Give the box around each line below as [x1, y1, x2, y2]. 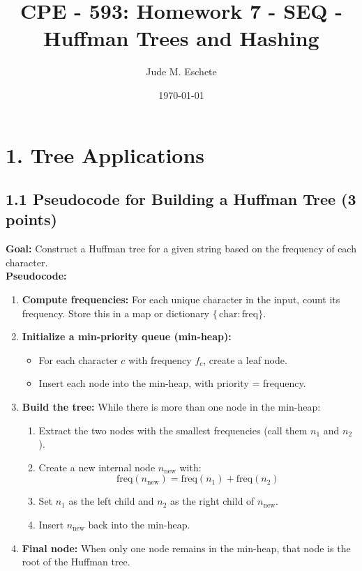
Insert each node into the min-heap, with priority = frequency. [38, 376, 306, 390]
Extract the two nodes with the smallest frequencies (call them [38, 422, 308, 437]
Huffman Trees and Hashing [43, 24, 319, 52]
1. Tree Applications [6, 140, 205, 169]
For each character [38, 352, 118, 367]
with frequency [128, 352, 192, 367]
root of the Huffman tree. [22, 554, 130, 569]
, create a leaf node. [203, 352, 287, 367]
